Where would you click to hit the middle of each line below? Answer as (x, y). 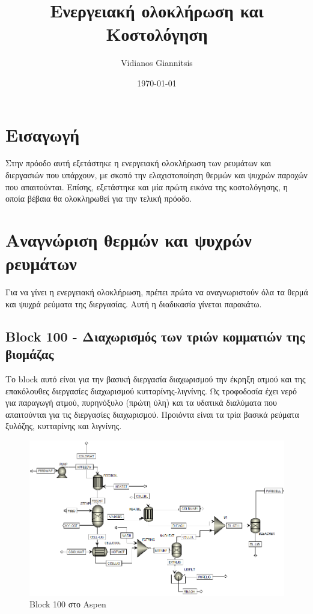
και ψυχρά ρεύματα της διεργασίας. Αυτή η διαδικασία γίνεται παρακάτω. (134, 303)
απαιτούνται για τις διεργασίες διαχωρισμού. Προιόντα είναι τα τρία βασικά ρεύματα (152, 414)
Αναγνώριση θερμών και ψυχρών (129, 239)
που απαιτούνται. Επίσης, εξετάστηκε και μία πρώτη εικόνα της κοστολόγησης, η (147, 186)
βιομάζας (30, 354)
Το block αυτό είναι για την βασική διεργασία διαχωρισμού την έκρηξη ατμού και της (156, 378)
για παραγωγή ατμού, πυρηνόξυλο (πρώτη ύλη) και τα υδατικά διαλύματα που (141, 402)
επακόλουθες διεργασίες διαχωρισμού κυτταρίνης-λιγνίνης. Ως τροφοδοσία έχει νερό (151, 390)
